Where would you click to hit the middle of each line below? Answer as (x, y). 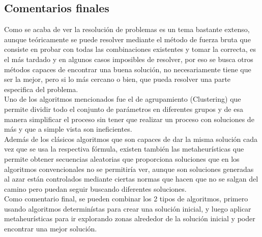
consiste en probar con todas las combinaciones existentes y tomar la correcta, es (130, 49)
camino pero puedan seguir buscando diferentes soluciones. (95, 188)
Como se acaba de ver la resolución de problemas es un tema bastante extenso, (127, 29)
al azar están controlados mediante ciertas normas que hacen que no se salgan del (131, 179)
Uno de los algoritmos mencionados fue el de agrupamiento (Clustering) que (123, 99)
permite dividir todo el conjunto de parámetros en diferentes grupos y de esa (124, 109)
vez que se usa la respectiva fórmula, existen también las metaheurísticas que (124, 149)
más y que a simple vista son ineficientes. (68, 129)
